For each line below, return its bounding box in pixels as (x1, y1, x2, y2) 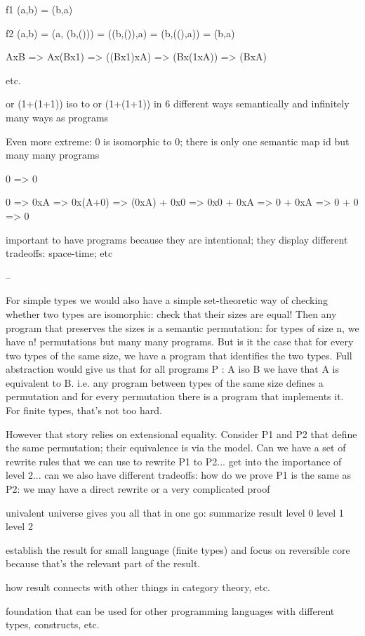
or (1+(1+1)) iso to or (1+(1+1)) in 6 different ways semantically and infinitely (6, 96, 350, 111)
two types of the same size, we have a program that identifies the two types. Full (6, 347, 352, 362)
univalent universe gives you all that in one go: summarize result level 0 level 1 (6, 505, 344, 519)
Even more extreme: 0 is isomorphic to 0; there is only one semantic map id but (6, 133, 350, 148)
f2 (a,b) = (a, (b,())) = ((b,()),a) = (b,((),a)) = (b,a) (6, 25, 235, 40)
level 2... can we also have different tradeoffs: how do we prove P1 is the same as (6, 468, 352, 482)
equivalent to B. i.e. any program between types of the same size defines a (6, 375, 324, 390)
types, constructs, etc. (6, 617, 100, 632)
